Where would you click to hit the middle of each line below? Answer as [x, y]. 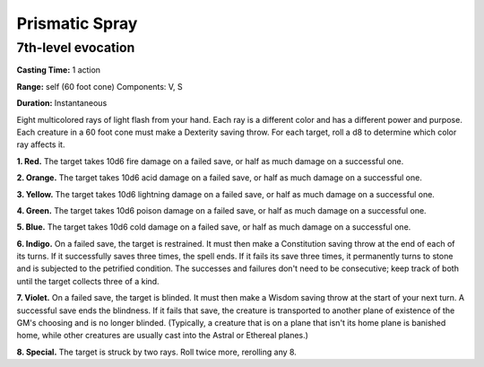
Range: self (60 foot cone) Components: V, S [99, 86]
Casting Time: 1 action [59, 70]
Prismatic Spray [77, 23]
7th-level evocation [76, 48]
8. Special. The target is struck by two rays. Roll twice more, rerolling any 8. [157, 352]
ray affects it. [41, 144]
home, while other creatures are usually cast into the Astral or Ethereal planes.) [163, 336]
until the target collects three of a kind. [88, 281]
